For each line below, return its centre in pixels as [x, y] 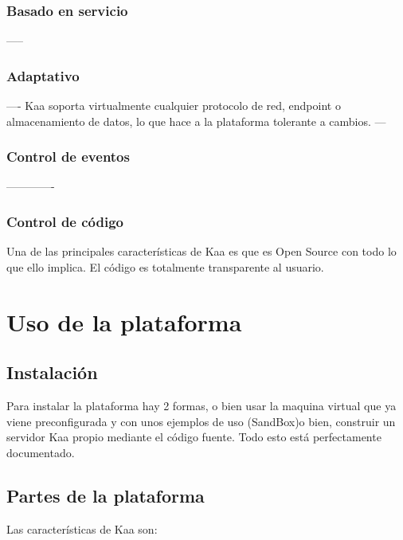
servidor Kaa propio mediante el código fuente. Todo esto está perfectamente [194, 437]
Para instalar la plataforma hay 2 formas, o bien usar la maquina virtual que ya [201, 406]
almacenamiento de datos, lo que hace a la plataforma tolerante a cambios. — [196, 121]
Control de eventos [68, 157]
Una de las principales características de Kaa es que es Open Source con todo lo [201, 251]
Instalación [52, 372]
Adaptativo [43, 75]
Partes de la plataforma [106, 495]
